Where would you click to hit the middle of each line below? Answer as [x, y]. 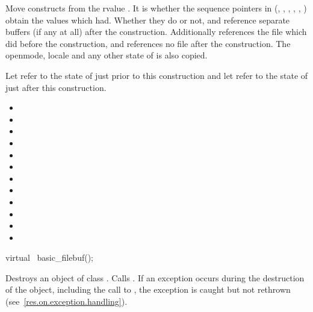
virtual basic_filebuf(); [49, 257]
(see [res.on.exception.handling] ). [67, 301]
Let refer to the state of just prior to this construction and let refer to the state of [157, 75]
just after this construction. [56, 87]
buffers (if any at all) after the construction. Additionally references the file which [156, 32]
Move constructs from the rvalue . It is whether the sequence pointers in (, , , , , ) [156, 8]
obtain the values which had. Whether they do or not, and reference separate [148, 20]
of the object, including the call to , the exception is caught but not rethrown [148, 289]
